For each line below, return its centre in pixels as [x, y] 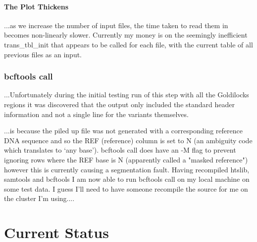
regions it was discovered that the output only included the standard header [119, 104]
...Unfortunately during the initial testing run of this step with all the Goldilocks [127, 95]
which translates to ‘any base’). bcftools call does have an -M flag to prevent [120, 150]
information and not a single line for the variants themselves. [96, 114]
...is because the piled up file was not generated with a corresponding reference [123, 131]
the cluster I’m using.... [39, 198]
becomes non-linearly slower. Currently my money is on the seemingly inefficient [126, 35]
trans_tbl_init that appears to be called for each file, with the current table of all [128, 44]
